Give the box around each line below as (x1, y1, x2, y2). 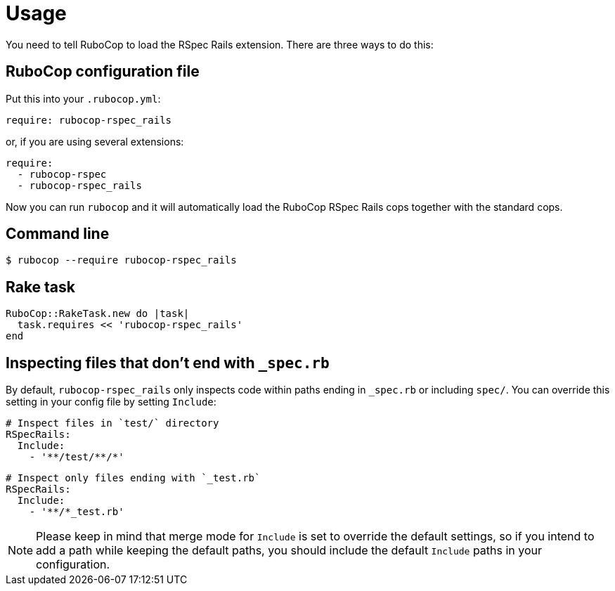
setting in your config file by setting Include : (6, 396, 216, 408)
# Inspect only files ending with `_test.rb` (6, 472, 261, 484)
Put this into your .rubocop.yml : (6, 92, 161, 105)
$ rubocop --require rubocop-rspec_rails (6, 254, 237, 266)
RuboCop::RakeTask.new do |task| (6, 308, 190, 320)
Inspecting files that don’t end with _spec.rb (6, 353, 330, 372)
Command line (6, 225, 110, 243)
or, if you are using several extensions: (6, 135, 184, 148)
